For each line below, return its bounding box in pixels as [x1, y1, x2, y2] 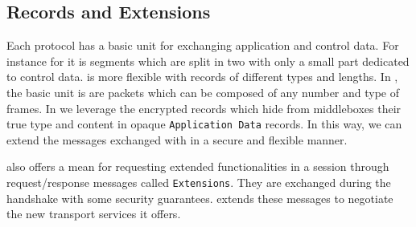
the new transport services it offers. [6, 205, 181, 222]
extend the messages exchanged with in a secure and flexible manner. [6, 131, 348, 148]
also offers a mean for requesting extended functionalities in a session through [6, 158, 389, 175]
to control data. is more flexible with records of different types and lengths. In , [6, 68, 398, 85]
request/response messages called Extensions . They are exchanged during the [6, 174, 391, 191]
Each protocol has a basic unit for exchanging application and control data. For [6, 37, 399, 54]
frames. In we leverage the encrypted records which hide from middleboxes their [6, 99, 402, 116]
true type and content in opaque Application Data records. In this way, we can [6, 116, 402, 132]
